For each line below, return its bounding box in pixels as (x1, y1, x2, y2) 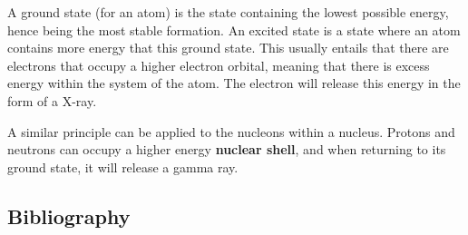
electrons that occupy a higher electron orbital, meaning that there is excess (7, 55, 430, 74)
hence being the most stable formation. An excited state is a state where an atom (7, 20, 461, 39)
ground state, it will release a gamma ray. (7, 157, 239, 176)
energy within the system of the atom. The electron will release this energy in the (7, 73, 461, 93)
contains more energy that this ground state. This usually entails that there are (7, 38, 449, 57)
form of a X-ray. (7, 91, 97, 110)
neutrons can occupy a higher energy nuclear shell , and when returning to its (7, 140, 446, 159)
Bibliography (7, 201, 131, 230)
